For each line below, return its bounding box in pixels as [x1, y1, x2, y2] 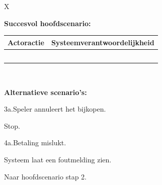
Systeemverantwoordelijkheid [51, 37, 154, 47]
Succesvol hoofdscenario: [4, 18, 91, 28]
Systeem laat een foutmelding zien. [4, 154, 112, 164]
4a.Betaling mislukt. [4, 137, 66, 148]
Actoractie [8, 37, 44, 47]
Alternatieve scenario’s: [4, 86, 87, 97]
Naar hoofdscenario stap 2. [4, 171, 87, 181]
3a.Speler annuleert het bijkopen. [4, 104, 106, 114]
